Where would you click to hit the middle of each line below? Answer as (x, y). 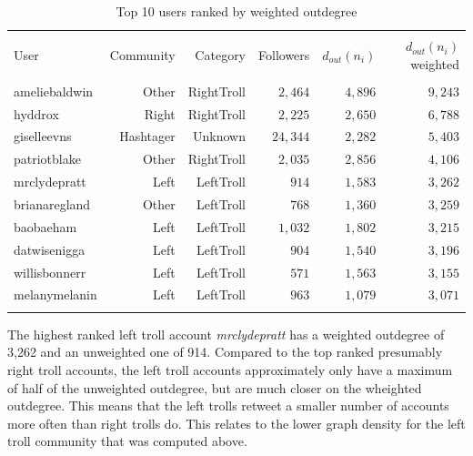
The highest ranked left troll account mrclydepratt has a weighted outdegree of (226, 334)
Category (221, 54)
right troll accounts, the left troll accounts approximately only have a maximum (230, 369)
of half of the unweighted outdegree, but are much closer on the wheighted (215, 387)
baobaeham (45, 226)
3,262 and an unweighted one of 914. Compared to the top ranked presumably (225, 352)
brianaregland (52, 204)
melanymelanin (55, 294)
